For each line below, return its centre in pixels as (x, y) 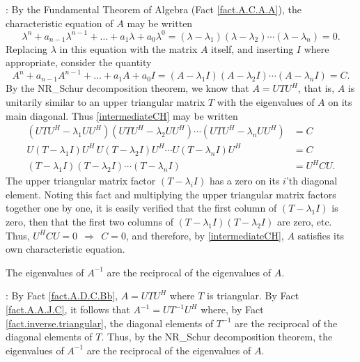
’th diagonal (312, 181)
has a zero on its (244, 181)
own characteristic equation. (65, 249)
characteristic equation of (60, 23)
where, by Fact (232, 309)
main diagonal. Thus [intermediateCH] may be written (122, 115)
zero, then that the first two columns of (89, 222)
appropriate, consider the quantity (79, 62)
